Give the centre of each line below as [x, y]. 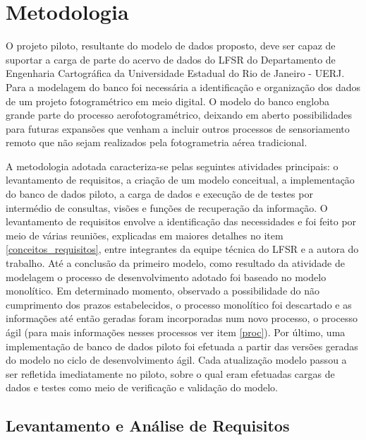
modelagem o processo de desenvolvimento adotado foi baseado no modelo [166, 277]
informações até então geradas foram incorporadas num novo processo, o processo [182, 318]
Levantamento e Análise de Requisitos [148, 426]
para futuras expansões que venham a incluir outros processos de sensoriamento [178, 128]
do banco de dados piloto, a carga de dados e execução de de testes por [159, 194]
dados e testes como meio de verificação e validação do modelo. [142, 387]
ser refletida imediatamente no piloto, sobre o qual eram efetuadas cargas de [170, 373]
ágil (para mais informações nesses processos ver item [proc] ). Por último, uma [176, 332]
